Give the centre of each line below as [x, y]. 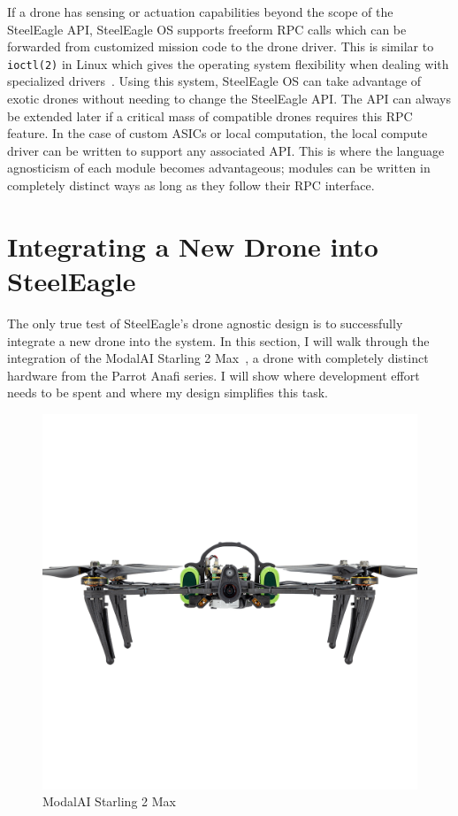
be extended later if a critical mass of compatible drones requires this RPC [210, 115]
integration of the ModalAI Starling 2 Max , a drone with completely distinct [218, 358]
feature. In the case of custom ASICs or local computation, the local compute [218, 133]
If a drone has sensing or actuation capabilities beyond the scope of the [200, 12]
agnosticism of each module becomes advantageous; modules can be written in [219, 168]
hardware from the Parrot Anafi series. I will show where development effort [214, 375]
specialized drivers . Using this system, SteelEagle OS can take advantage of [214, 81]
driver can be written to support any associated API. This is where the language [226, 150]
